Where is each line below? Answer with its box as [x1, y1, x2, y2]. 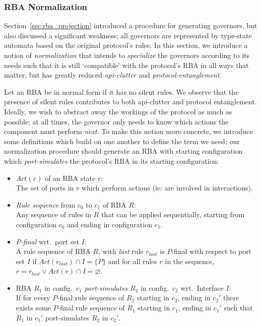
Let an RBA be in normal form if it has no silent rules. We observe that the [4, 86, 239, 97]
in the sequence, [165, 255, 215, 266]
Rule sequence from [16, 199, 76, 210]
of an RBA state [44, 172, 96, 183]
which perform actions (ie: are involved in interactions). [81, 182, 253, 193]
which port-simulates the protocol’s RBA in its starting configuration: [4, 155, 219, 166]
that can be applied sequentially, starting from [101, 209, 245, 220]
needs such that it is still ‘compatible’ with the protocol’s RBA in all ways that [4, 59, 249, 70]
